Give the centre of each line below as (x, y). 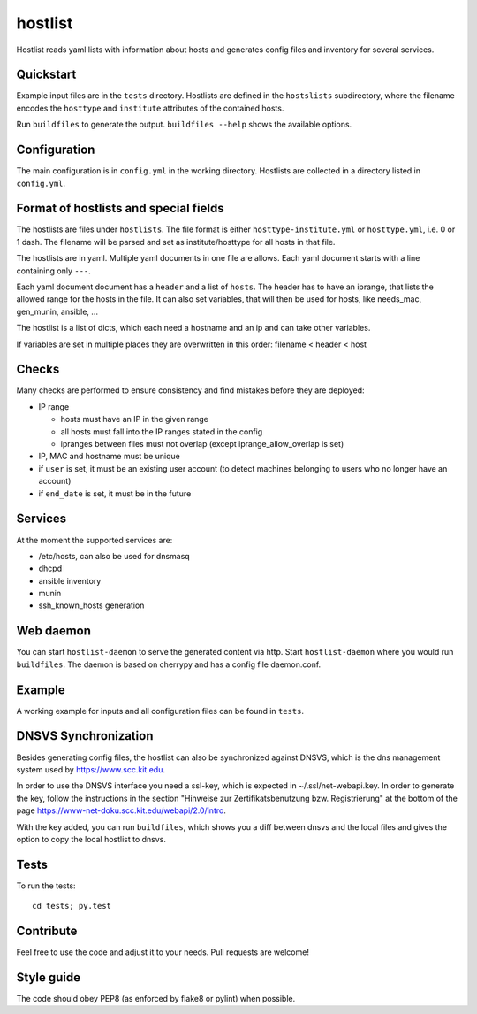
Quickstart (46, 75)
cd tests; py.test (72, 906)
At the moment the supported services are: (95, 540)
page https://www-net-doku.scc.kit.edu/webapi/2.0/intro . (121, 810)
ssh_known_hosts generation (91, 605)
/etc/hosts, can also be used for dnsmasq (114, 556)
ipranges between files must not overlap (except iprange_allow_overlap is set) (202, 444)
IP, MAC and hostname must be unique (109, 457)
